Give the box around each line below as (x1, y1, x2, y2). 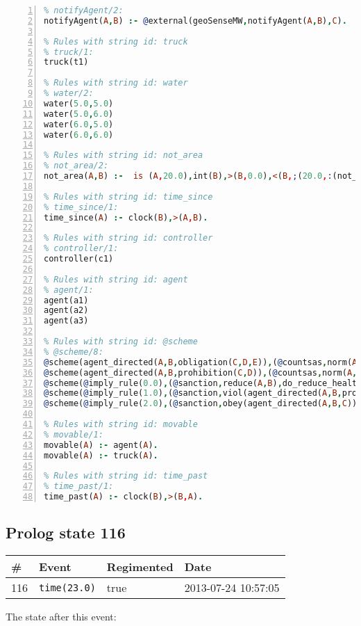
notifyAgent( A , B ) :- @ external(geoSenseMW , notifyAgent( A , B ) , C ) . (44, 15, 347, 26)
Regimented (106, 559, 174, 575)
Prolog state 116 (6, 522, 126, 543)
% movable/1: (44, 429, 103, 440)
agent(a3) (44, 316, 89, 326)
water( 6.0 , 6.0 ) (44, 129, 114, 140)
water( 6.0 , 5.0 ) (44, 119, 114, 129)
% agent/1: (44, 284, 94, 295)
